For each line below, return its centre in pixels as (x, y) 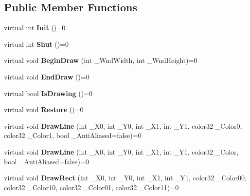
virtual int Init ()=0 (35, 28)
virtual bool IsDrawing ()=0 (48, 93)
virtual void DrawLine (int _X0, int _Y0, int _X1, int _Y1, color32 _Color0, (123, 126)
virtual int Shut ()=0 (36, 44)
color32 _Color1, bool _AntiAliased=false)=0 (73, 135)
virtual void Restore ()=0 (44, 109)
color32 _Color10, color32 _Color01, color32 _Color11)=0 (91, 187)
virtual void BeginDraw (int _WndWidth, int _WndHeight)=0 (101, 60)
